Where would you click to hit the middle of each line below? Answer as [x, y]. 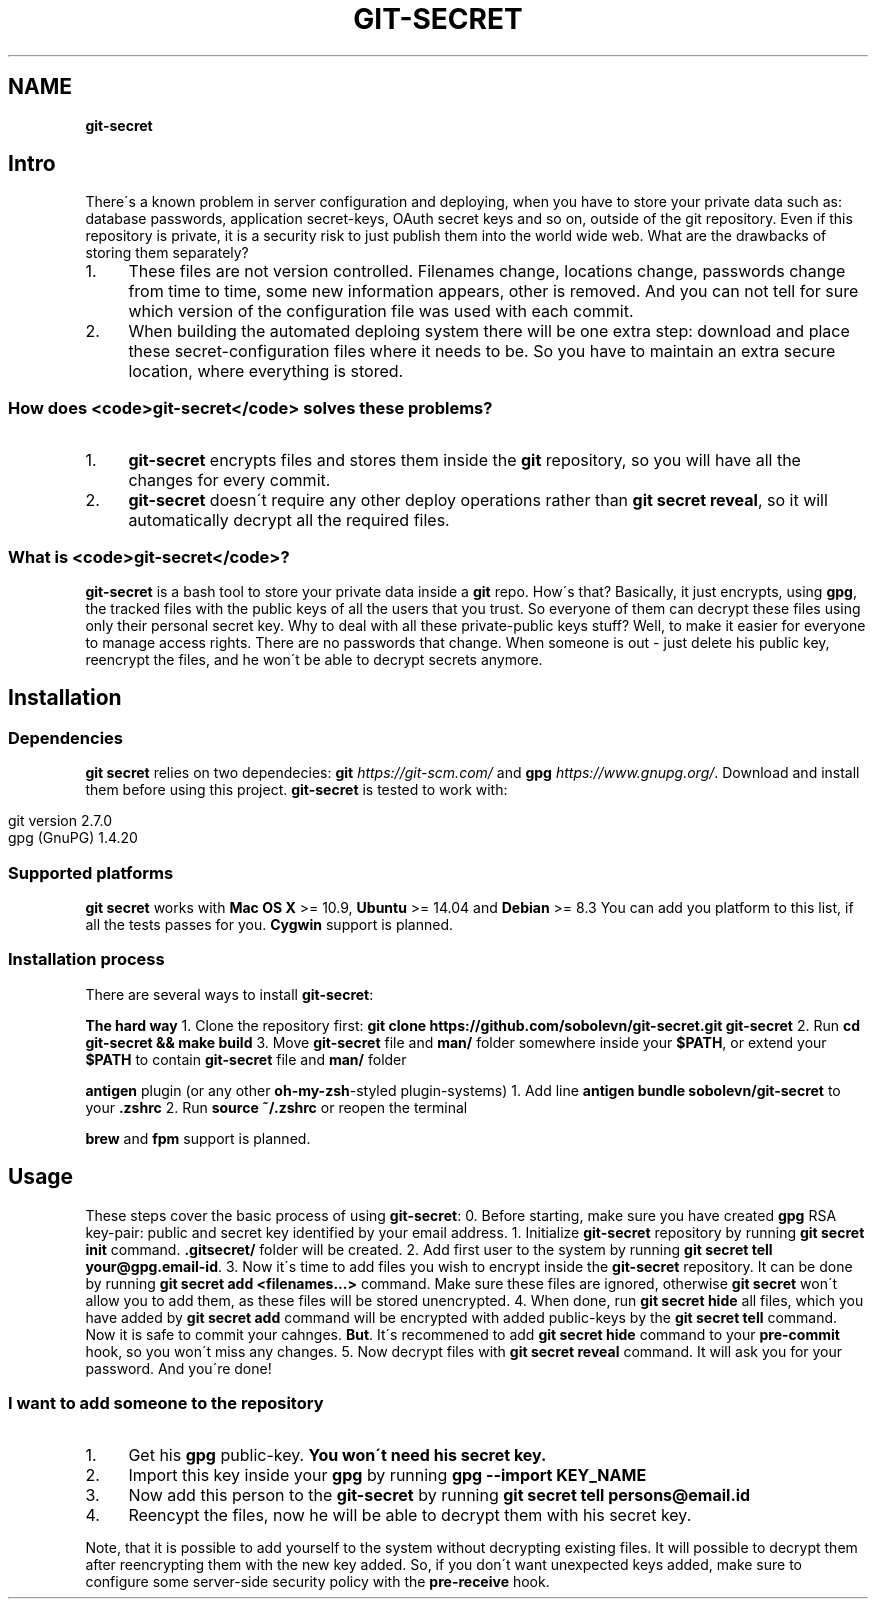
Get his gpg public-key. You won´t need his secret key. [337, 1455]
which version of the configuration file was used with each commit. [381, 311]
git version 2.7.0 [60, 821]
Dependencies [66, 737]
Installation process [86, 959]
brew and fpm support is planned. [198, 1138]
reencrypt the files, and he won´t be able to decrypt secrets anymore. [314, 659]
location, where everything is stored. [266, 371]
